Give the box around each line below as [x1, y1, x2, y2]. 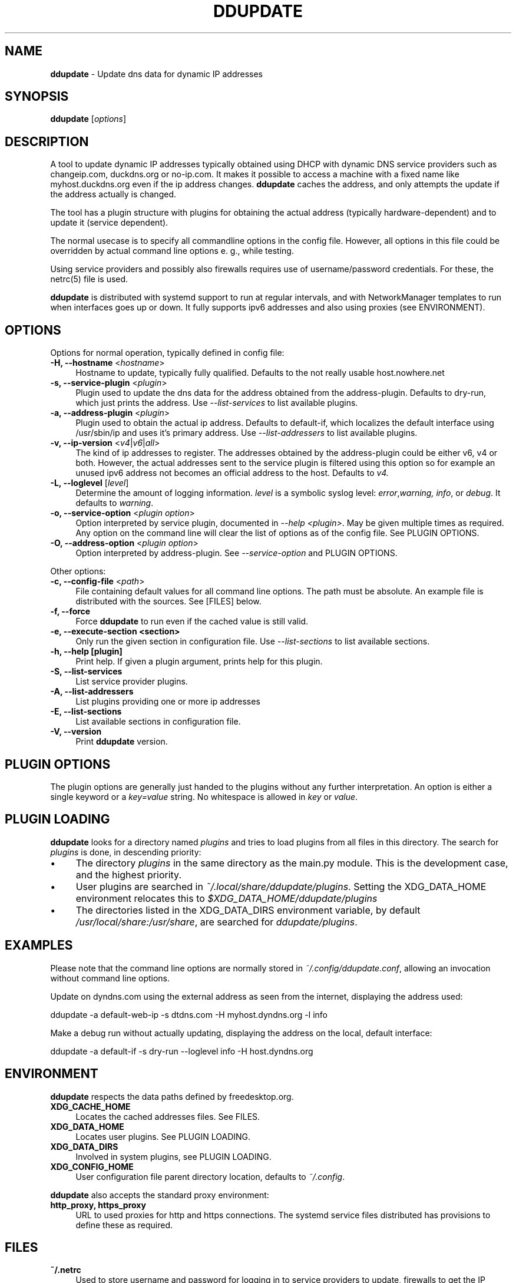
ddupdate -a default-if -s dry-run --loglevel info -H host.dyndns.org [50, 1046, 313, 1056]
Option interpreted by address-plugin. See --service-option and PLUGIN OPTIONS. [75, 548, 398, 558]
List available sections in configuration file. [75, 716, 241, 727]
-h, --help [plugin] [50, 646, 123, 657]
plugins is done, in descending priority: [50, 846, 201, 857]
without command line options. [50, 973, 170, 983]
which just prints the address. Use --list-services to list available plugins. [75, 398, 358, 408]
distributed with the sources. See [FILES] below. [75, 596, 262, 607]
